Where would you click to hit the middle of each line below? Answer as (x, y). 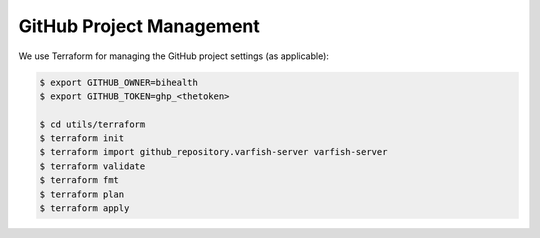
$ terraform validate (92, 166)
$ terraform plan (82, 194)
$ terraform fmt (79, 180)
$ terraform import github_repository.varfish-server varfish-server (213, 152)
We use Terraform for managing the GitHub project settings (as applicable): (174, 56)
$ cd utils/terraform (92, 124)
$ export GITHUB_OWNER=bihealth (119, 82)
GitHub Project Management (139, 26)
